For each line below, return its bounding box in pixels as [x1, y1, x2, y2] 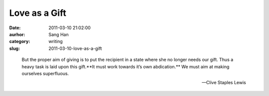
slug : [9, 45, 20, 51]
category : [9, 39, 30, 45]
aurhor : [9, 31, 25, 37]
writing [48, 39, 63, 45]
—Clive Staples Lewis [202, 80, 246, 86]
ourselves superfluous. [21, 70, 69, 76]
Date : [9, 25, 21, 31]
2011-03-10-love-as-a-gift [48, 45, 102, 51]
